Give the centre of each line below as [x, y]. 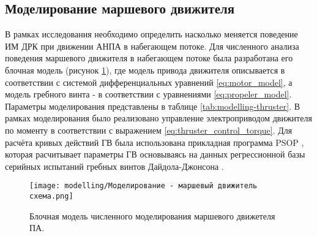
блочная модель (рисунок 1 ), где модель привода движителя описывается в [145, 70]
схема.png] [51, 196]
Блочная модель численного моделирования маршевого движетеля [152, 215]
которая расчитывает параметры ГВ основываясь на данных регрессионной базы [155, 154]
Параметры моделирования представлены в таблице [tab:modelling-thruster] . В [153, 106]
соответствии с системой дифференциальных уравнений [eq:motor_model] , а [149, 82]
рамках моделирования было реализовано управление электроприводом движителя [158, 118]
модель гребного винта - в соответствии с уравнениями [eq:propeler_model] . [148, 94]
